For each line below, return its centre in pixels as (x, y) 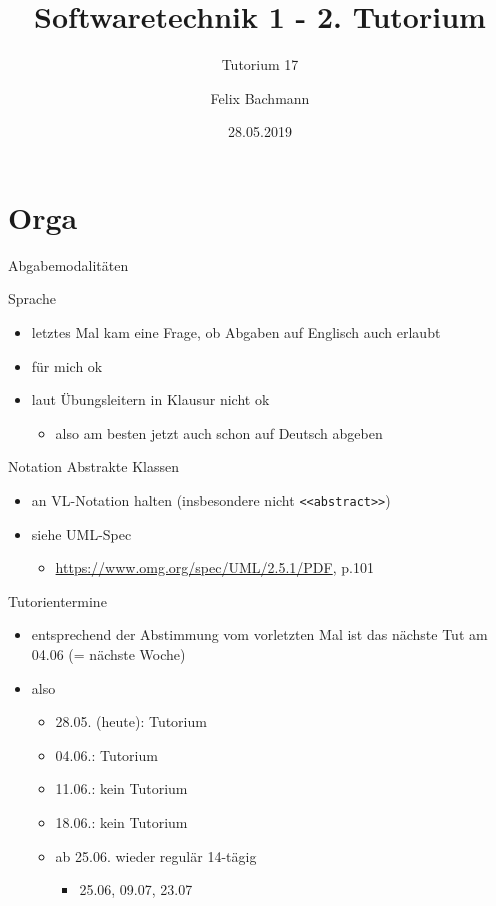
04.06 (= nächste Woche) (108, 654)
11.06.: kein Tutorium (121, 788)
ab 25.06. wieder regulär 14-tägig (156, 855)
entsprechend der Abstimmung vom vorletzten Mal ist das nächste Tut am (259, 634)
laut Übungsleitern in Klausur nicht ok (150, 399)
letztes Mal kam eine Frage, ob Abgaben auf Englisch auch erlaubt (236, 332)
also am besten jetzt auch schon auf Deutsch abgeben (219, 432)
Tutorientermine (57, 600)
